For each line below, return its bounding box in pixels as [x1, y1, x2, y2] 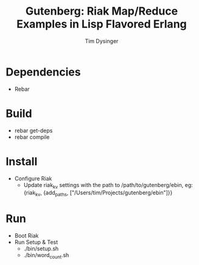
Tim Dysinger [85, 37, 119, 44]
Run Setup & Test [14, 239, 58, 246]
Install [5, 154, 38, 168]
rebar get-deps [14, 127, 53, 134]
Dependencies [5, 65, 81, 79]
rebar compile [14, 133, 50, 141]
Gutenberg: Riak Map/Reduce [25, 4, 178, 18]
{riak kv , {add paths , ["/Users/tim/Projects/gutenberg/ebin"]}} [23, 189, 173, 198]
